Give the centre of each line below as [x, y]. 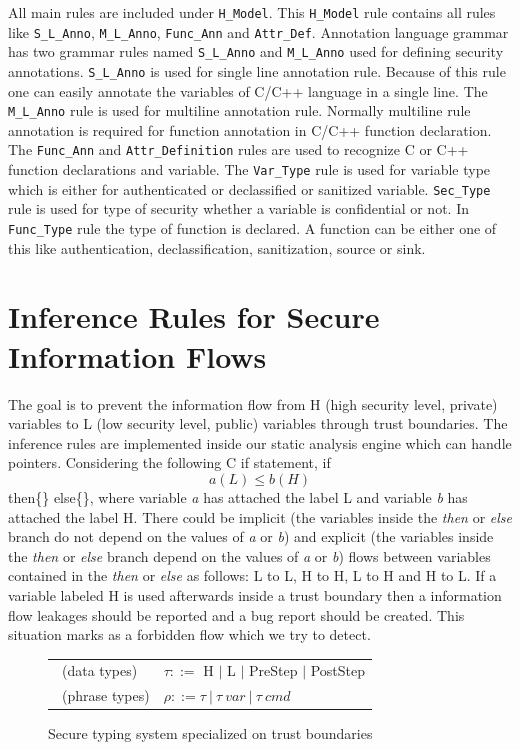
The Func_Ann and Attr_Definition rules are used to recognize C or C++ [238, 149]
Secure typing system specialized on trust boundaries [210, 733]
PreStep [273, 670]
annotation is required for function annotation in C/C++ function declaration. [250, 129]
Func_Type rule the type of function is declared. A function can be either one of [252, 228]
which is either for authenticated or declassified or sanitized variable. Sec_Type [249, 188]
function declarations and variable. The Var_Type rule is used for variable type [249, 169]
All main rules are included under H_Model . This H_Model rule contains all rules [252, 12]
